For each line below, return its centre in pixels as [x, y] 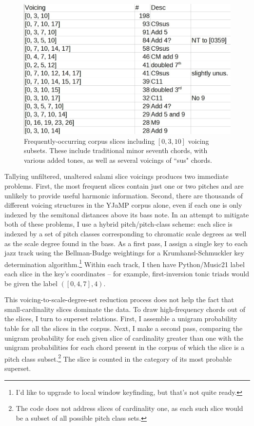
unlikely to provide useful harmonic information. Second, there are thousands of [124, 195]
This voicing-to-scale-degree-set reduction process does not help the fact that [119, 300]
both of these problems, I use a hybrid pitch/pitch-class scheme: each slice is [118, 224]
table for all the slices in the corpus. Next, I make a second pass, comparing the [124, 328]
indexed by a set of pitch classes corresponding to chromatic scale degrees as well [126, 233]
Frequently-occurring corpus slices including [89, 141]
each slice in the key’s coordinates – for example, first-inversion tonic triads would [127, 274]
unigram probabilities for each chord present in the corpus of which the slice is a [125, 347]
